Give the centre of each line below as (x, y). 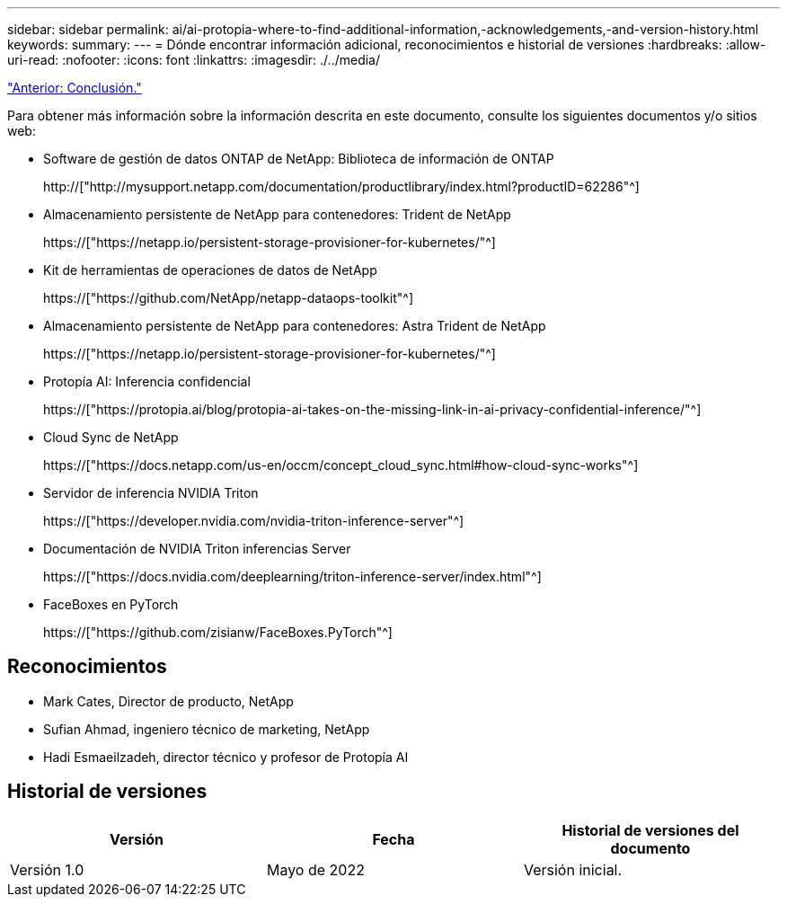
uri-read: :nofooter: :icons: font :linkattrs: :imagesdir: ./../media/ (194, 60)
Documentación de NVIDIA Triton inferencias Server (197, 549)
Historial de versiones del (650, 830)
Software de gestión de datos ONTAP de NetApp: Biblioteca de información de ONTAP (299, 159)
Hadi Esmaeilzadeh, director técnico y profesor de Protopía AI (226, 757)
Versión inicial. (573, 869)
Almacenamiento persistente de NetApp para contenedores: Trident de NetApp (277, 214)
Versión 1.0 (47, 869)
